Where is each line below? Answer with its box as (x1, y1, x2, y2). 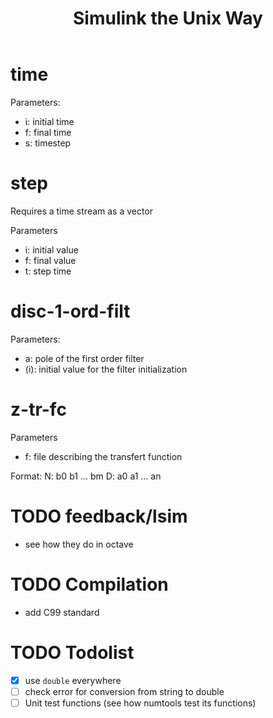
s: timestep (24, 137, 72, 149)
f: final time (24, 126, 72, 138)
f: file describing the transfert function (24, 450, 183, 462)
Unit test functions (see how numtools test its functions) (24, 697, 257, 709)
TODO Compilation (10, 573, 169, 596)
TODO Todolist (10, 641, 135, 664)
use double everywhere (24, 674, 122, 686)
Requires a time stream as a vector (10, 205, 154, 217)
